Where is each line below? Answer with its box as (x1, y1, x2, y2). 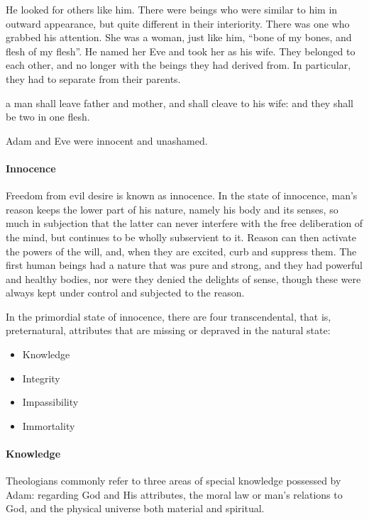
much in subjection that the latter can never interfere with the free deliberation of (6, 216, 363, 231)
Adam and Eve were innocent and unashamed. (6, 133, 208, 148)
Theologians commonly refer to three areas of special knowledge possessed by (6, 473, 341, 488)
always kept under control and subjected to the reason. (6, 285, 245, 300)
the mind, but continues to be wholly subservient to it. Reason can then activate (6, 229, 357, 244)
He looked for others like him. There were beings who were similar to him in (6, 2, 338, 16)
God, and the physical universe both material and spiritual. (6, 501, 265, 516)
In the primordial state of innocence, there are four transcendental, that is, (6, 309, 331, 323)
